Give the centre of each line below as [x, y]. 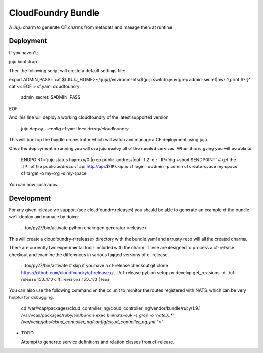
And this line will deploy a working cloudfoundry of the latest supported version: [89, 117]
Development [30, 198]
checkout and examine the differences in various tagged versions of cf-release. [89, 254]
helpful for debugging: [31, 297]
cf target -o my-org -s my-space [54, 173]
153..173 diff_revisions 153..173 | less [73, 279]
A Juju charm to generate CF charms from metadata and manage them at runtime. [91, 27]
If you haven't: [23, 53]
